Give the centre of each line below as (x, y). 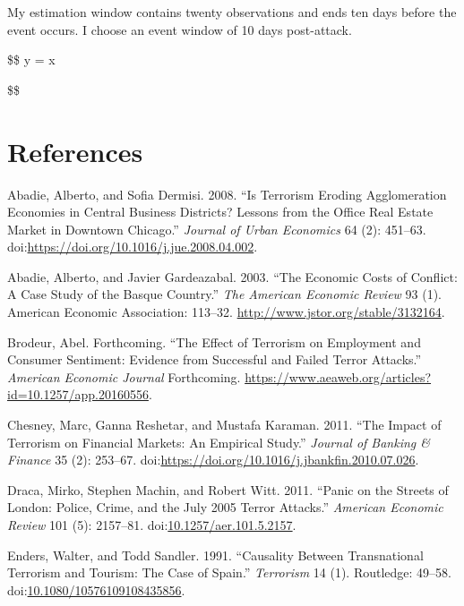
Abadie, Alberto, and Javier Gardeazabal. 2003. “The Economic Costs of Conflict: (232, 276)
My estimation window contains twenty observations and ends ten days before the (232, 12)
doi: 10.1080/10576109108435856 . (96, 589)
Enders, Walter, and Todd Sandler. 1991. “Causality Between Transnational (215, 555)
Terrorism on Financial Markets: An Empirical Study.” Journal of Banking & (219, 442)
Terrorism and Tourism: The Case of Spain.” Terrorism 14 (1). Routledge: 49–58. (229, 572)
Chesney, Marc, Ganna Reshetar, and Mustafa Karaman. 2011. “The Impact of (224, 425)
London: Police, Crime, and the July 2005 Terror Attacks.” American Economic (225, 507)
